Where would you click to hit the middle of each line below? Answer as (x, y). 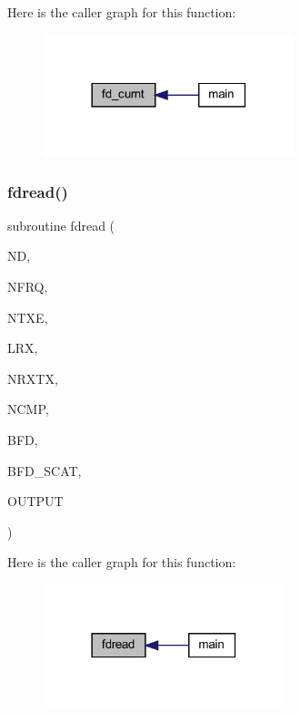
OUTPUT (35, 501)
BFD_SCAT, (45, 470)
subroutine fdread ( (61, 225)
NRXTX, (33, 378)
